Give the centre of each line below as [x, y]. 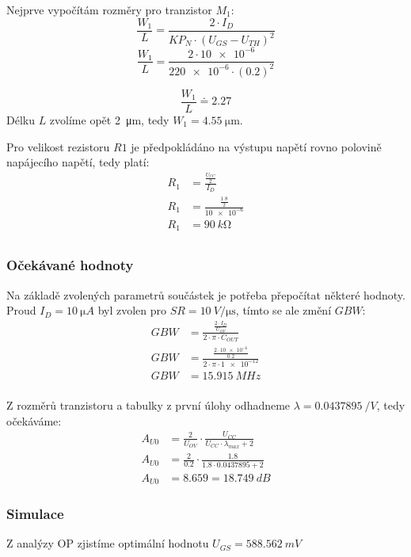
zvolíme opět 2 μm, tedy [109, 119]
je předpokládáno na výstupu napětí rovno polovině [256, 146]
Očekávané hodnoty [70, 265]
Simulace [35, 513]
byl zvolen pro [132, 310]
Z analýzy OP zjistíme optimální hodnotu [108, 543]
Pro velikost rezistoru [58, 146]
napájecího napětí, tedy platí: [78, 162]
